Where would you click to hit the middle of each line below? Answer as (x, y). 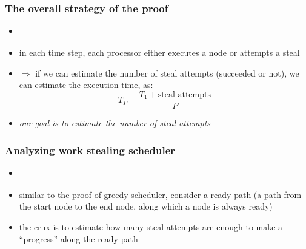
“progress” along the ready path (78, 238)
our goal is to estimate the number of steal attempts (115, 123)
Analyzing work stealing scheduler (90, 150)
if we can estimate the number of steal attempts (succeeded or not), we (167, 73)
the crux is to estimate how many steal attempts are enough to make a (151, 227)
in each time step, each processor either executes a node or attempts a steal (159, 53)
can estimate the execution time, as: (86, 85)
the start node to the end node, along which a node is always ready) (146, 206)
